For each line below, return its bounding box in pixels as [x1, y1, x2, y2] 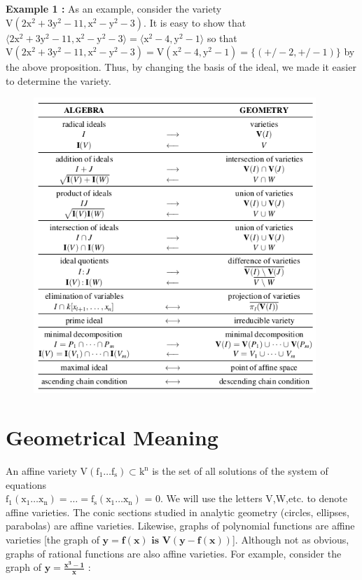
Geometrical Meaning [6, 423, 218, 452]
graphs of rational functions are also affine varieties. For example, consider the [6, 546, 342, 560]
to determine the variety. [6, 73, 111, 88]
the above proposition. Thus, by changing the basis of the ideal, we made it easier [6, 60, 356, 74]
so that [207, 30, 237, 45]
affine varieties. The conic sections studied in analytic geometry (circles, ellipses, [6, 504, 349, 519]
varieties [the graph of [6, 532, 99, 546]
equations [6, 477, 47, 492]
